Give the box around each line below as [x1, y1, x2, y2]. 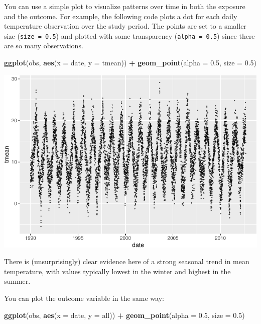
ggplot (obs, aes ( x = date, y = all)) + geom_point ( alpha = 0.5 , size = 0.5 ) [4, 309, 245, 320]
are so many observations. [4, 40, 83, 51]
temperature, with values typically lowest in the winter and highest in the [4, 266, 231, 276]
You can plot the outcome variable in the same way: [4, 293, 164, 303]
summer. [4, 276, 31, 286]
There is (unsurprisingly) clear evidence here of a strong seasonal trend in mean [4, 256, 249, 267]
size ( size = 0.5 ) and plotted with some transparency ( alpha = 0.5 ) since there [4, 30, 255, 41]
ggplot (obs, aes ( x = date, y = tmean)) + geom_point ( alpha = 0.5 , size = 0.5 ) [4, 57, 257, 68]
